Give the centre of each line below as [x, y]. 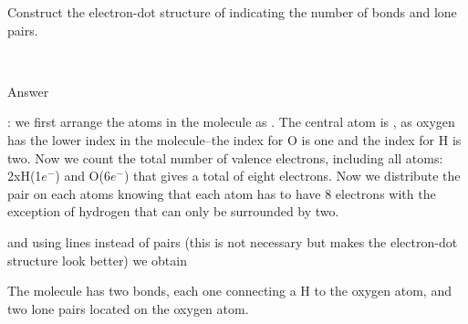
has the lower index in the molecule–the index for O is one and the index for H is [234, 139]
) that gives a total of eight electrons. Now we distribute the [292, 176]
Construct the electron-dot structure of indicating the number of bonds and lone [232, 12]
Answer [28, 91]
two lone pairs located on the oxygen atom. [128, 308]
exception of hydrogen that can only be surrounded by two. [173, 211]
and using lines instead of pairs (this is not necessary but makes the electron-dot [233, 241]
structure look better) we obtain [97, 260]
